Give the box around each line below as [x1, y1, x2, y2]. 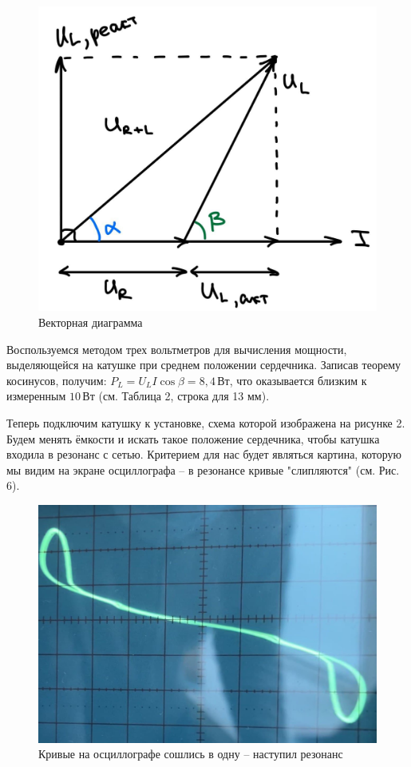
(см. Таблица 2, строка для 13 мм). [98, 387, 270, 404]
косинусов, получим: [6, 372, 107, 388]
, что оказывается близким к [229, 372, 367, 388]
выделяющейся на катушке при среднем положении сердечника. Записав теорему [6, 356, 401, 373]
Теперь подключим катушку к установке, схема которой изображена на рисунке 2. [6, 414, 405, 431]
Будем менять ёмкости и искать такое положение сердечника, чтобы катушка [6, 430, 380, 447]
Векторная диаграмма [38, 313, 143, 330]
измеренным [6, 387, 66, 404]
